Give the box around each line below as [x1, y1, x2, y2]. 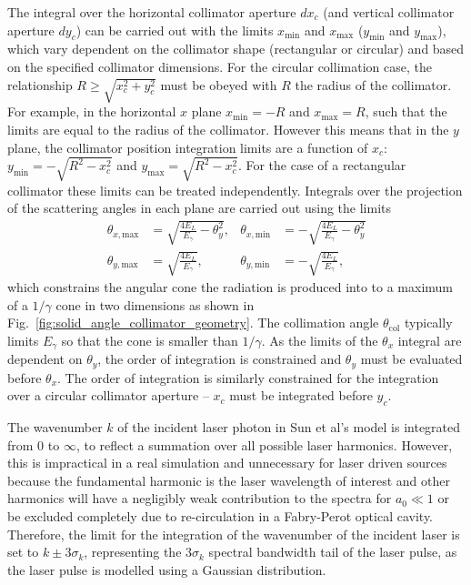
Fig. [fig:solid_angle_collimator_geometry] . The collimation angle [7, 313, 379, 332]
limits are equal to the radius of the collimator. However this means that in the [7, 119, 449, 138]
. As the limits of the [261, 330, 378, 349]
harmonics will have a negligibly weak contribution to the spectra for [7, 489, 392, 508]
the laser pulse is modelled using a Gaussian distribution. [7, 560, 326, 579]
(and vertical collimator [323, 3, 455, 21]
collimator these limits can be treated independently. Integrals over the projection [7, 180, 463, 199]
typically [405, 313, 453, 332]
